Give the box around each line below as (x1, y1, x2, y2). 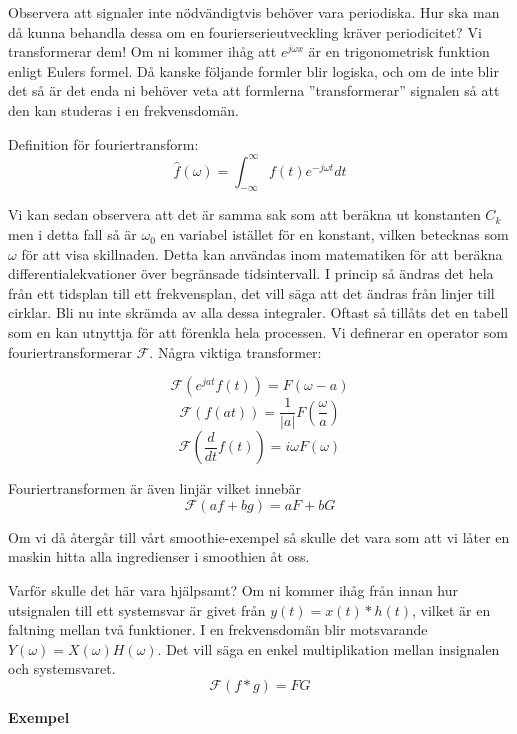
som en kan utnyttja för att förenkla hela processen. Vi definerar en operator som (8, 322, 508, 343)
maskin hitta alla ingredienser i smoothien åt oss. (8, 546, 310, 567)
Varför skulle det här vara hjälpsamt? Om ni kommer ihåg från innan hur (8, 580, 459, 601)
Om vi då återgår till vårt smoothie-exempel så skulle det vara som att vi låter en (8, 526, 510, 547)
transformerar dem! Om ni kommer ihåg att (8, 41, 277, 62)
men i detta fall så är (8, 224, 137, 245)
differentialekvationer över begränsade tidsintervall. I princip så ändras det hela (8, 263, 494, 284)
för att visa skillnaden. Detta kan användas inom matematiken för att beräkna (21, 243, 503, 264)
